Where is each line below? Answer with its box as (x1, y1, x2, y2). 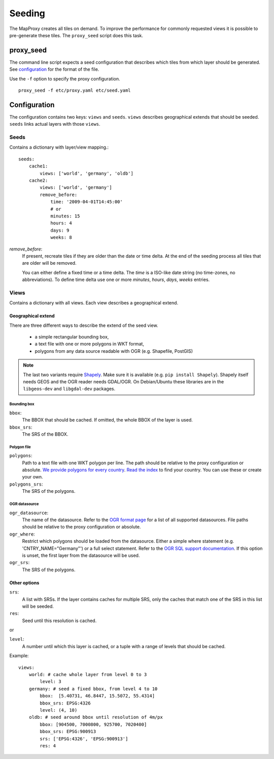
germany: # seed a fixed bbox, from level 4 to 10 (28, 686, 158, 692)
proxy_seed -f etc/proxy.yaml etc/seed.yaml (18, 88, 131, 94)
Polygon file (9, 444, 31, 449)
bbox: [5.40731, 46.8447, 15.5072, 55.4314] (40, 693, 155, 699)
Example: (9, 653, 29, 659)
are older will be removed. (22, 260, 77, 266)
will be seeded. (22, 603, 54, 609)
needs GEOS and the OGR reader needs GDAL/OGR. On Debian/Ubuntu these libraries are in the (23, 378, 224, 384)
